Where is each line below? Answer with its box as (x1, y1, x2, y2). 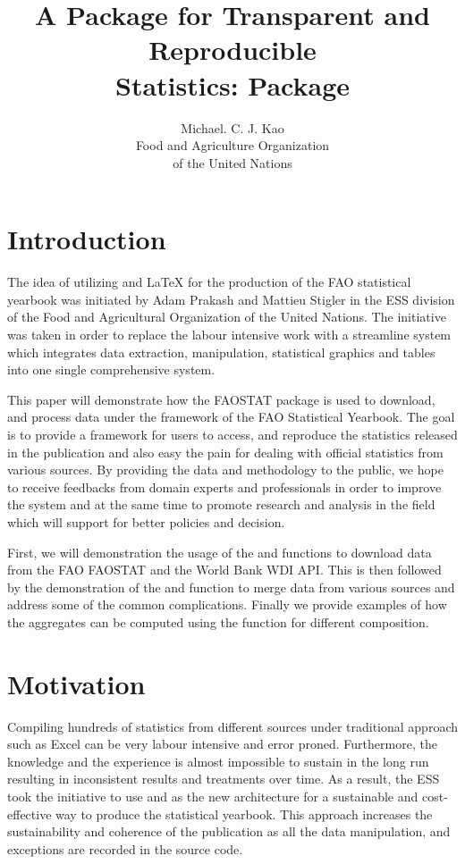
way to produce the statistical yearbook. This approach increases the (55, 804, 433, 823)
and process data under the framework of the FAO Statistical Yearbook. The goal (7, 407, 455, 426)
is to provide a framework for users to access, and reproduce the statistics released (7, 424, 458, 443)
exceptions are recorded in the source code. (7, 839, 243, 858)
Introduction (7, 221, 166, 257)
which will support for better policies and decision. (7, 512, 285, 531)
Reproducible (148, 31, 317, 68)
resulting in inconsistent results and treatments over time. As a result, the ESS (7, 769, 440, 788)
